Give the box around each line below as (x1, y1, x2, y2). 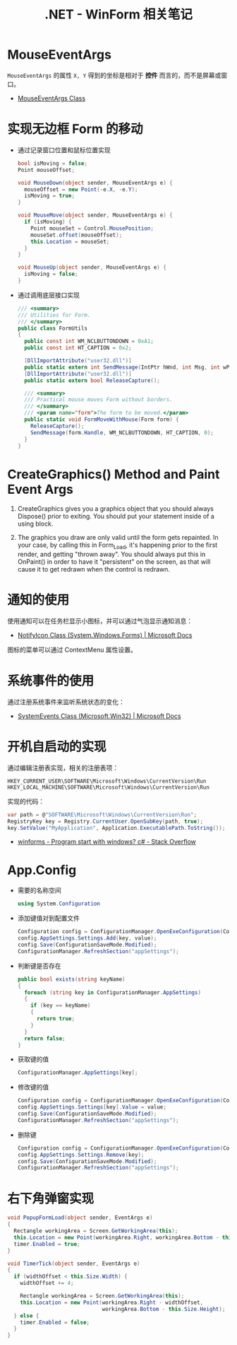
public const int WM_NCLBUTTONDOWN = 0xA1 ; (24, 337, 154, 345)
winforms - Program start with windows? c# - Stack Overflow (17, 837, 196, 845)
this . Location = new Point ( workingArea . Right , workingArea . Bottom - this (13, 1234, 235, 1241)
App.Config (7, 862, 77, 878)
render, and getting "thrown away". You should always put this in (17, 550, 206, 559)
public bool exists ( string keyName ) (17, 976, 126, 983)
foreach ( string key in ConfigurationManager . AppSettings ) (24, 988, 202, 996)
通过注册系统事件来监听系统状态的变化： (7, 698, 125, 706)
